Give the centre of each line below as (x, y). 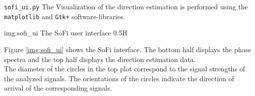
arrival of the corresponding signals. (58, 88)
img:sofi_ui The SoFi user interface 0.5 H (66, 33)
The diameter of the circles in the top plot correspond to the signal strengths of (125, 69)
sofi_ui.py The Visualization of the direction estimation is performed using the (126, 6)
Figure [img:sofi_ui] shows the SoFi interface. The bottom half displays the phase (128, 49)
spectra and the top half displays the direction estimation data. (100, 59)
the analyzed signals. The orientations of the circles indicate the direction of (119, 78)
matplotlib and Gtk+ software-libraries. (64, 16)
